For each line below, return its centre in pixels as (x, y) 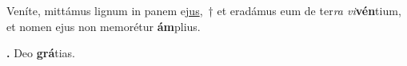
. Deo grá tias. (41, 53)
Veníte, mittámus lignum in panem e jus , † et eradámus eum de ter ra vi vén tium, (204, 10)
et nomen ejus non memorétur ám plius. (104, 26)
